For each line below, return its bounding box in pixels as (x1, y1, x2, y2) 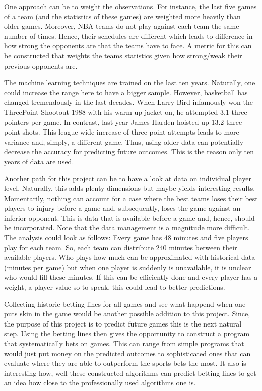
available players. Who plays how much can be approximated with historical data (4, 252, 255, 263)
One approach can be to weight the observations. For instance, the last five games (4, 1, 257, 11)
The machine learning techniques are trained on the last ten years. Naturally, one (4, 77, 255, 88)
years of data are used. (4, 156, 74, 166)
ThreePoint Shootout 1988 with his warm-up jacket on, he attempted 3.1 (4, 106, 229, 117)
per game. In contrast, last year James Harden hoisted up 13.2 (31, 116, 224, 127)
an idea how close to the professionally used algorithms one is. (4, 377, 196, 388)
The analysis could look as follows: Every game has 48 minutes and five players (4, 232, 248, 243)
